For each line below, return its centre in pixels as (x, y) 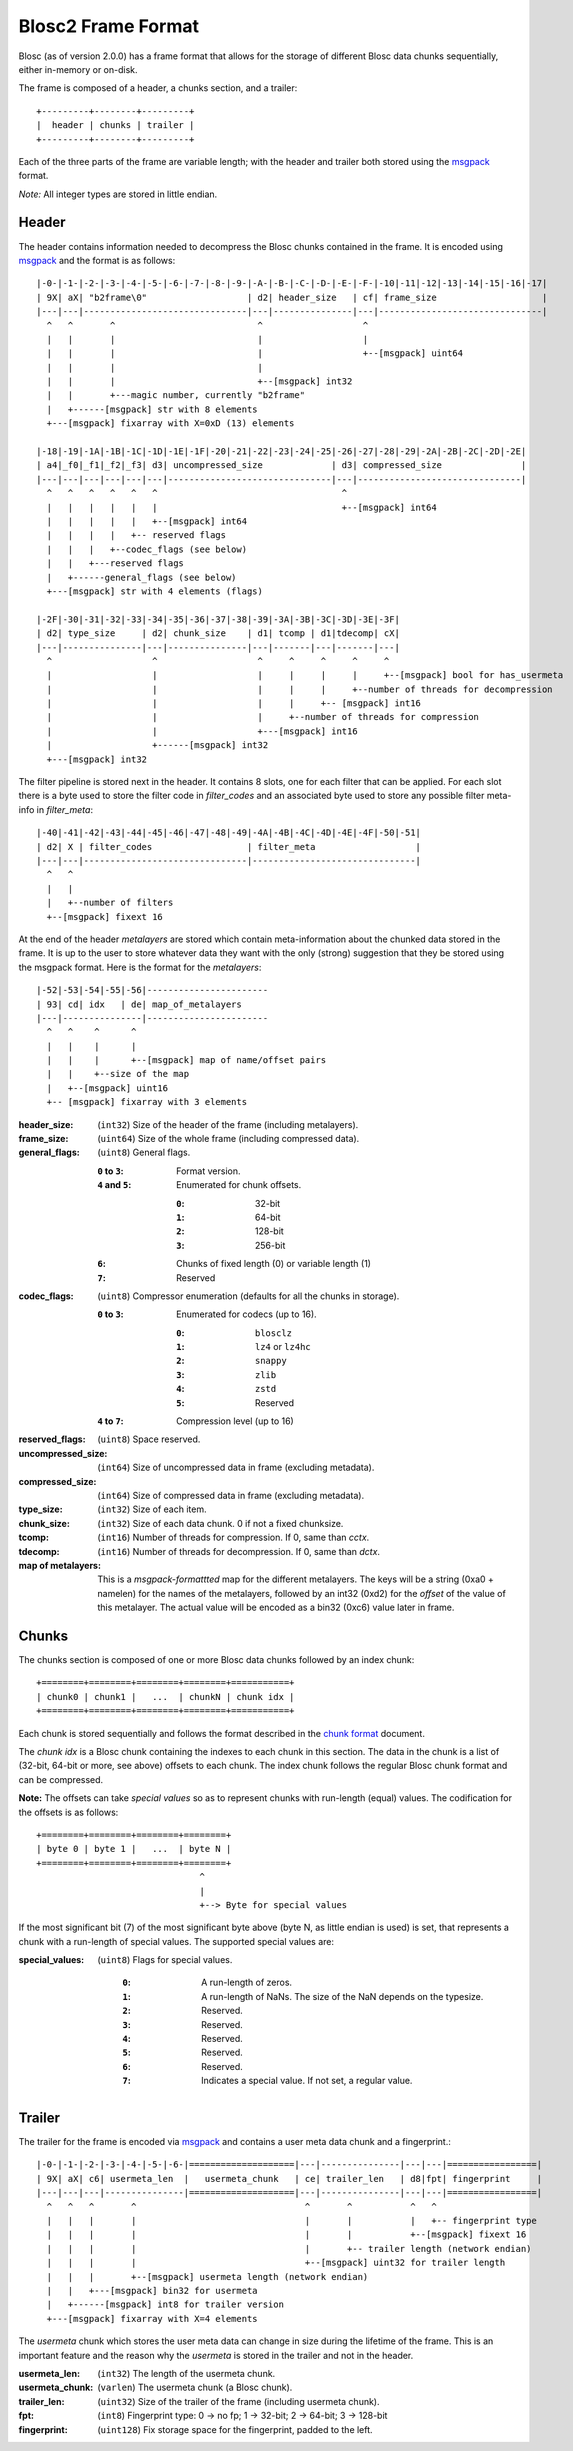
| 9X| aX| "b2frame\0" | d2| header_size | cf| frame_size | (292, 297)
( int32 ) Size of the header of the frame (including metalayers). (228, 1124)
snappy (271, 1361)
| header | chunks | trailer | (115, 125)
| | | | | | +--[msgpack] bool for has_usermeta (305, 675)
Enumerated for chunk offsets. (239, 1185)
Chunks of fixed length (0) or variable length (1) (274, 1264)
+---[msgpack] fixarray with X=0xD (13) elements (170, 423)
